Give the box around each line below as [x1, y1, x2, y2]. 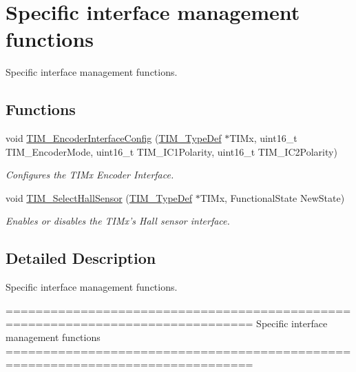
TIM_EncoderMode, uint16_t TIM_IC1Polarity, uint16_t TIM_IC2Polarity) [6, 144, 337, 158]
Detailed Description [6, 247, 156, 269]
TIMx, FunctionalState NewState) [200, 190, 345, 205]
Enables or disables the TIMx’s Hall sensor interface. [6, 214, 230, 228]
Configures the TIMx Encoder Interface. [6, 167, 174, 182]
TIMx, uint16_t [229, 131, 297, 145]
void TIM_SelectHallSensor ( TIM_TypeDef [6, 190, 192, 205]
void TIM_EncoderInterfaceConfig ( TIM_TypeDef [6, 131, 222, 145]
